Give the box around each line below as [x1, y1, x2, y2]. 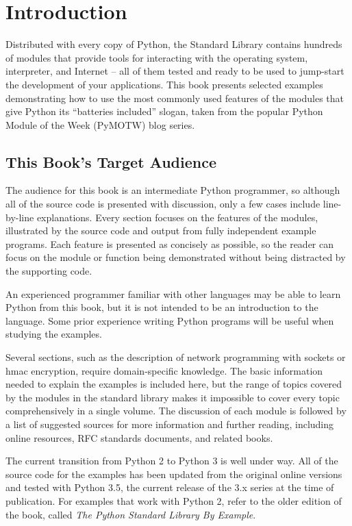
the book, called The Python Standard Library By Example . [5, 507, 256, 521]
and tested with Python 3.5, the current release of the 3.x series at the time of [5, 480, 334, 494]
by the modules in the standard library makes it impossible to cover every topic [5, 390, 340, 404]
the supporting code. [5, 264, 92, 278]
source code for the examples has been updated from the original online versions [5, 466, 342, 481]
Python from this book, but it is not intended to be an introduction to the [5, 300, 318, 314]
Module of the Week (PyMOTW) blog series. [5, 117, 195, 131]
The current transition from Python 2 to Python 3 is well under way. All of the [5, 453, 338, 468]
